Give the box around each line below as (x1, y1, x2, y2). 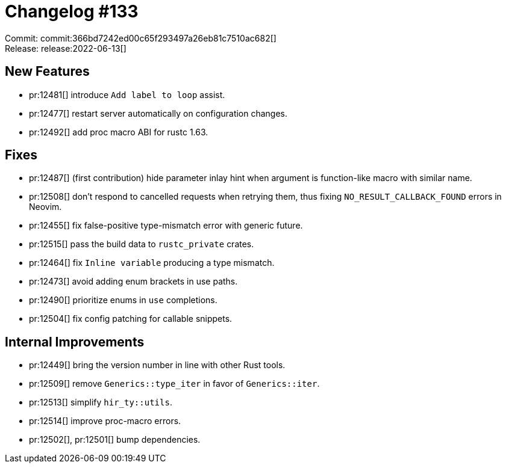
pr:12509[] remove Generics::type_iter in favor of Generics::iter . (29, 378, 320, 389)
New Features (5, 64, 90, 79)
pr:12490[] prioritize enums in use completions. (29, 295, 217, 306)
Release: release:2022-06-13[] (5, 43, 126, 54)
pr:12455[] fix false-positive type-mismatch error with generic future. (29, 220, 303, 231)
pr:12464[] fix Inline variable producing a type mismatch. (29, 257, 275, 268)
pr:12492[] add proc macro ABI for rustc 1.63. (29, 126, 208, 137)
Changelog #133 (5, 1, 139, 22)
